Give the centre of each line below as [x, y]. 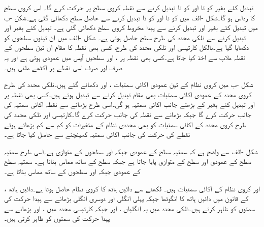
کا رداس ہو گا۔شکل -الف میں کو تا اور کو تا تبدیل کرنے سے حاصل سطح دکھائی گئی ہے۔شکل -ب [129, 17]
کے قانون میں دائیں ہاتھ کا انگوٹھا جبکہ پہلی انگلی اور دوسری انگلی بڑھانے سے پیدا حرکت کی [126, 198]
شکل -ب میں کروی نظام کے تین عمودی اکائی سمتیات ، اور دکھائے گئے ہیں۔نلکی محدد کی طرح [129, 84]
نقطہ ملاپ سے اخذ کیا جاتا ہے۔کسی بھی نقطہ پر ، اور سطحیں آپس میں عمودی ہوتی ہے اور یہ [125, 57]
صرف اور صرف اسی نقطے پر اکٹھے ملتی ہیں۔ [63, 67]
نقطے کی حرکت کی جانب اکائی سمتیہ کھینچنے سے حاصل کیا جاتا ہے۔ [97, 134]
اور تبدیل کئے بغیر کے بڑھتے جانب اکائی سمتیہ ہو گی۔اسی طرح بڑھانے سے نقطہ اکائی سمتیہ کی [129, 104]
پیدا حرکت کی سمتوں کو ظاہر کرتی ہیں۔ [57, 218]
